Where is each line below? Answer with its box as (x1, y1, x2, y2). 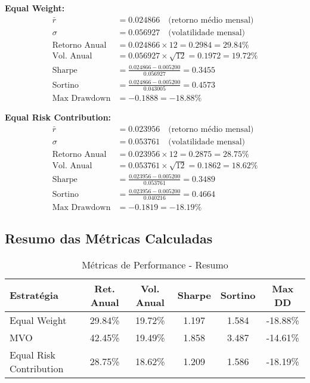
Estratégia (10, 288, 58, 302)
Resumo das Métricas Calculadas (5, 228, 213, 247)
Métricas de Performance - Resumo (82, 257, 228, 271)
